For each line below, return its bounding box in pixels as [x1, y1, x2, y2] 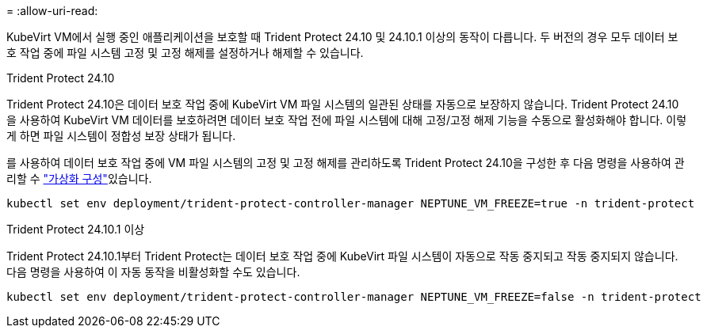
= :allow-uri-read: [6, 4, 98, 17]
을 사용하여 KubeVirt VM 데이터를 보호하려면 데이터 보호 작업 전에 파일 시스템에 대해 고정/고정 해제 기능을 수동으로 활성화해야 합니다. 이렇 [6, 113, 687, 127]
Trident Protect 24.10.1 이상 [6, 222, 145, 236]
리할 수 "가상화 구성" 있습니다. [6, 172, 152, 185]
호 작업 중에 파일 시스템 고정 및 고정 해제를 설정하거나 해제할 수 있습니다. [6, 46, 364, 59]
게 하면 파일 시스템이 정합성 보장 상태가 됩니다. [6, 129, 236, 142]
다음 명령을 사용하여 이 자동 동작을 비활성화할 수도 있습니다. [6, 265, 300, 279]
